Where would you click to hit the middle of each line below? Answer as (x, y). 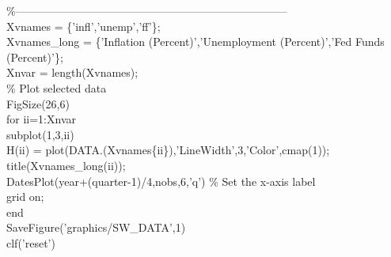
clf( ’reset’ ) (31, 242)
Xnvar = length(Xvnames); (72, 72)
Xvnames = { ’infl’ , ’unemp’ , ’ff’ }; (84, 26)
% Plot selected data (57, 87)
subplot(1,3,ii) (40, 134)
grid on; (25, 197)
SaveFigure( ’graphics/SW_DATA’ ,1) (96, 227)
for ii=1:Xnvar (41, 119)
